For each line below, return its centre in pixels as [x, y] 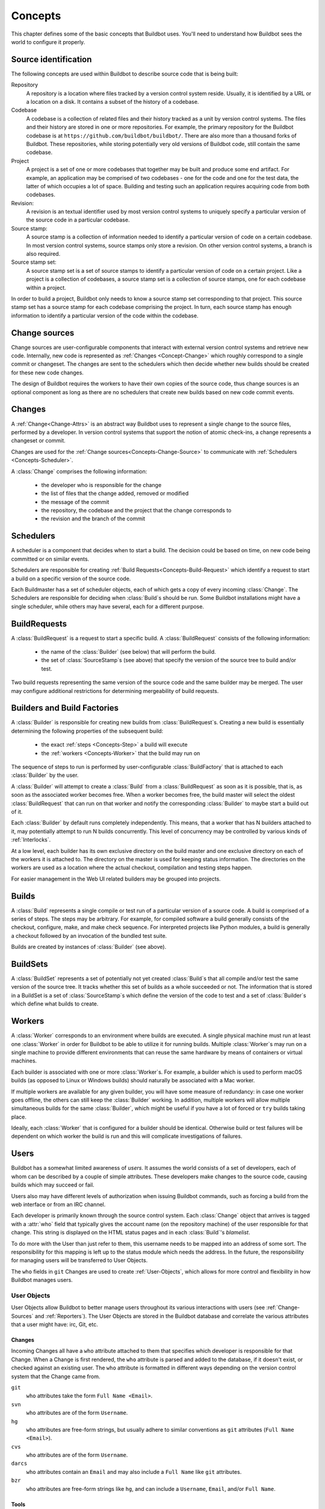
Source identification [51, 59]
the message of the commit [75, 502]
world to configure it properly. [48, 42]
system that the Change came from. [56, 1376]
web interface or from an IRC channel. [58, 1204]
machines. [24, 1061]
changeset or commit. [38, 441]
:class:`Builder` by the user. [45, 775]
